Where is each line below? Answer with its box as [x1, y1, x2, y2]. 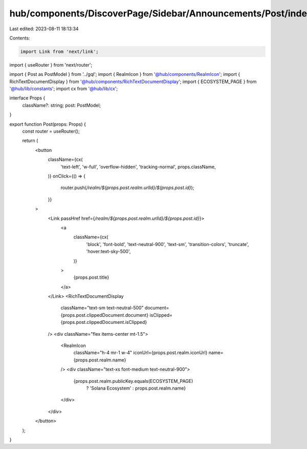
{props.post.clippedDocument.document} [60, 312, 149, 318]
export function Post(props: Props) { [9, 121, 86, 127]
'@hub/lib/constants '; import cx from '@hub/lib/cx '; [9, 86, 118, 92]
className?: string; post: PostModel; [22, 102, 101, 108]
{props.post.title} [73, 274, 109, 280]
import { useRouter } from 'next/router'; [9, 62, 93, 68]
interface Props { [9, 95, 46, 101]
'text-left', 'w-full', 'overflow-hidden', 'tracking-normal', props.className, [60, 164, 216, 170]
